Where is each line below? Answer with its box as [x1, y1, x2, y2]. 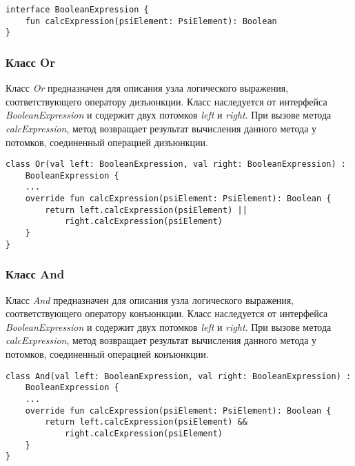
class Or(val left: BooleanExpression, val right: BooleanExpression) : [6, 159, 346, 170]
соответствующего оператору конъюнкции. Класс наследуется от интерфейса [6, 306, 328, 321]
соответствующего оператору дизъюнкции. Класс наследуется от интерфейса [6, 94, 327, 108]
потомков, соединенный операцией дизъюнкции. [6, 134, 208, 149]
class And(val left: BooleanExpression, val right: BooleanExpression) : [6, 371, 352, 381]
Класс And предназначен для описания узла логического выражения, [6, 292, 294, 307]
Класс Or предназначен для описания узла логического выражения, [6, 81, 289, 95]
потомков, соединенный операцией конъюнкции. [6, 347, 209, 361]
